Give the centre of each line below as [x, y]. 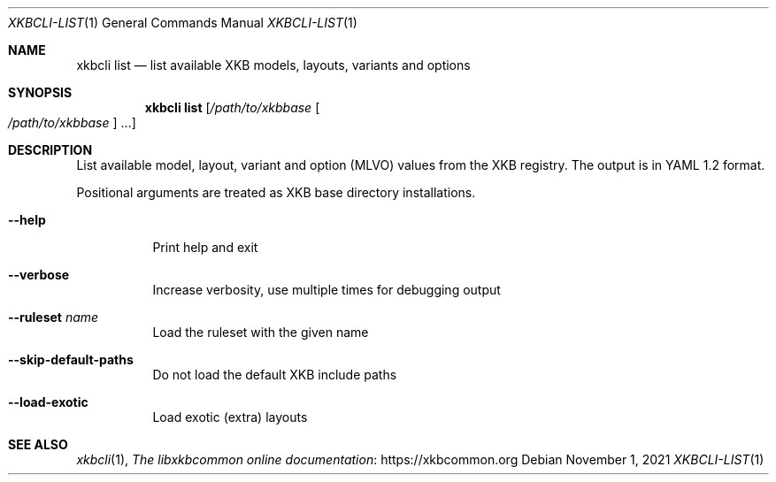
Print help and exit [205, 247]
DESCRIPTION [50, 150]
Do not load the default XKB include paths [275, 375]
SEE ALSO [38, 444]
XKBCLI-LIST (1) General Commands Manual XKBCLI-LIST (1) [183, 23]
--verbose [39, 275]
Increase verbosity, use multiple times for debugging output [327, 290]
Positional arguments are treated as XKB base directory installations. [276, 192]
